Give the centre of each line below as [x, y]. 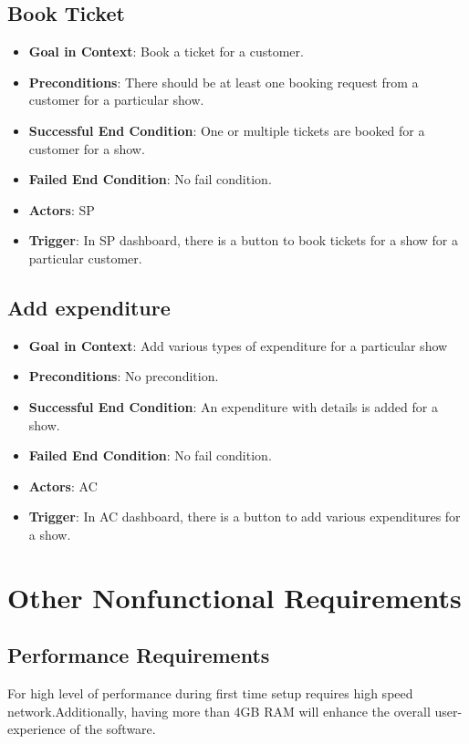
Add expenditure [89, 307]
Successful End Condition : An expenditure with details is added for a [233, 406]
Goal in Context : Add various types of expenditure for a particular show [238, 345]
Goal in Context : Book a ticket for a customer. [166, 52]
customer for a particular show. [116, 100]
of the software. [113, 729]
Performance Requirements [139, 655]
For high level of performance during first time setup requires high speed [210, 693]
